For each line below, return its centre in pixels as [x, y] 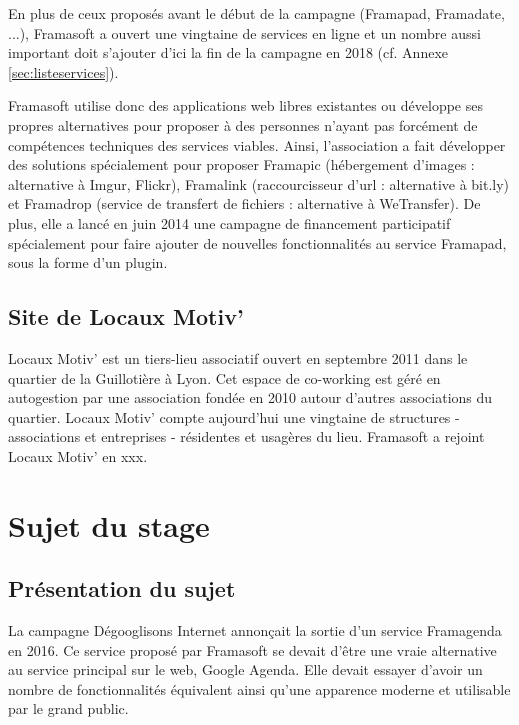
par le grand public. [68, 708]
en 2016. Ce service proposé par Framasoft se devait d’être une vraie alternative [252, 649]
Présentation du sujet [122, 588]
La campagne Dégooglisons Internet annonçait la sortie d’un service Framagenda [255, 630]
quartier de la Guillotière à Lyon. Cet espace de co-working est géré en [224, 377]
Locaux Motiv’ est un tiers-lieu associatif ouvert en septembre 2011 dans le [238, 357]
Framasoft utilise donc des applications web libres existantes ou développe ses [245, 105]
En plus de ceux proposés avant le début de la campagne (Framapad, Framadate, [256, 13]
